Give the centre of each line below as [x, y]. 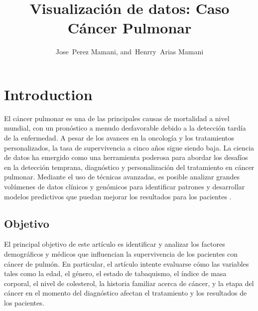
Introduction [48, 94]
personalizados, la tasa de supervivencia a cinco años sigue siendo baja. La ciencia [129, 147]
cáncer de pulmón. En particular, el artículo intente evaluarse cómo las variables [127, 263]
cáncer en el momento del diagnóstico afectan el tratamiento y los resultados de [126, 293]
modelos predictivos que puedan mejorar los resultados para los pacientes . [118, 196]
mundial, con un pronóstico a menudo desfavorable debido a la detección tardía [125, 128]
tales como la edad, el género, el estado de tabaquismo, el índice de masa [115, 273]
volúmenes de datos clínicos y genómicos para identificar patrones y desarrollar [125, 186]
